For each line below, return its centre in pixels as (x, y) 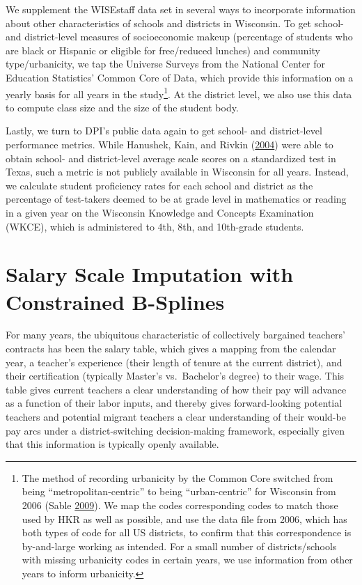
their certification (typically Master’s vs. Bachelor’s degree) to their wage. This (175, 376)
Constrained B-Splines (115, 301)
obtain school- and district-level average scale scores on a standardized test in (171, 158)
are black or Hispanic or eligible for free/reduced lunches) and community (163, 50)
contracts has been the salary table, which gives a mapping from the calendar (171, 349)
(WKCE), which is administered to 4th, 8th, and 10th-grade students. (155, 226)
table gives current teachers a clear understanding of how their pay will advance (176, 389)
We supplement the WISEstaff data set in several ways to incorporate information (181, 9)
